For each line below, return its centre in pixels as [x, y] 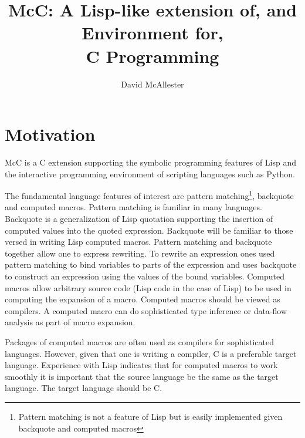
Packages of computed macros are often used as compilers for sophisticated [139, 342]
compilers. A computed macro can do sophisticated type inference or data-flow [146, 310]
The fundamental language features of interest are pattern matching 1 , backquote [149, 195]
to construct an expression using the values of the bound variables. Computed [145, 276]
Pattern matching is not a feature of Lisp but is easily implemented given [150, 416]
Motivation [50, 134]
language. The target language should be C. [84, 388]
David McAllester [152, 84]
